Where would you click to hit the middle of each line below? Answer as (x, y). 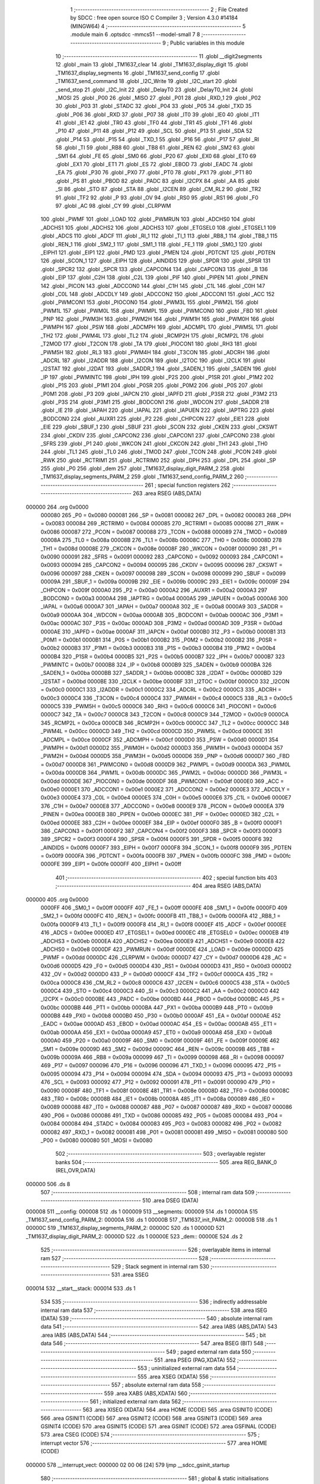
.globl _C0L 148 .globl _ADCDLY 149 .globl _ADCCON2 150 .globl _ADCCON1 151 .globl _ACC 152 (158, 294)
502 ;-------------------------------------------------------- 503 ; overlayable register (161, 1154)
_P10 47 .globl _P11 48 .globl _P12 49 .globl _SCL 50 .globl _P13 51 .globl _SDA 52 (154, 131)
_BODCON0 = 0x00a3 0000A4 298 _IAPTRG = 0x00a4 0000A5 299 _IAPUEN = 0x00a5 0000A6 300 (164, 598)
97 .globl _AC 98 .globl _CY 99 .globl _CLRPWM (113, 205)
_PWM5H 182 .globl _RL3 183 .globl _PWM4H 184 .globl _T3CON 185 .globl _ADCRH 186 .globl (155, 352)
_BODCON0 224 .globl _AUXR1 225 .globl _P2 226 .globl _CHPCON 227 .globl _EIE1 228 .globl (155, 418)
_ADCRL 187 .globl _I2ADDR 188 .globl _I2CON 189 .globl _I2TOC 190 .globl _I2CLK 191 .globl (153, 361)
